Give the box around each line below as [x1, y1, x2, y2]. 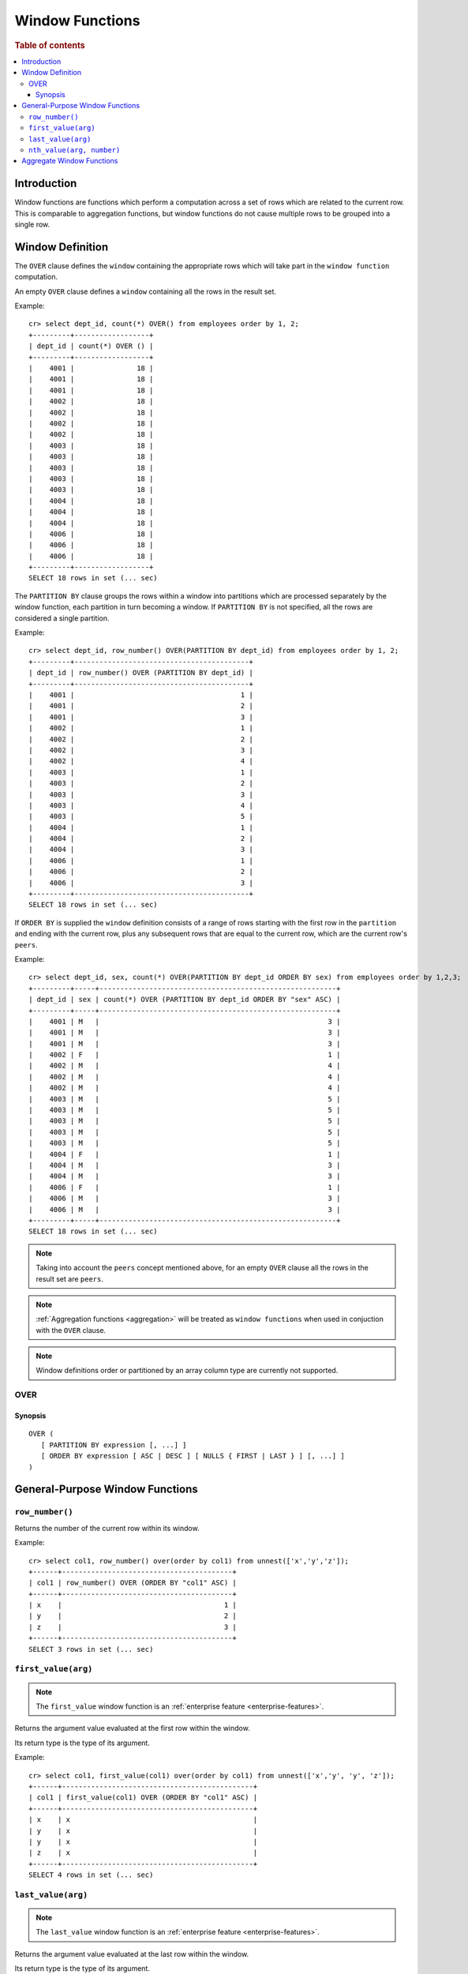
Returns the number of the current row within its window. [14, 1523, 200, 1533]
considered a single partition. [14, 613, 110, 623]
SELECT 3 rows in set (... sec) [28, 1645, 154, 1653]
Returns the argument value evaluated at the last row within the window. [14, 1949, 249, 1958]
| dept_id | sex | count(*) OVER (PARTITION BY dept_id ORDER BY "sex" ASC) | [28, 995, 341, 1004]
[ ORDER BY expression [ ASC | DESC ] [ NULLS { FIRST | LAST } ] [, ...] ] [40, 1451, 345, 1461]
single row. [14, 220, 51, 229]
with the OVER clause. [36, 1325, 107, 1334]
